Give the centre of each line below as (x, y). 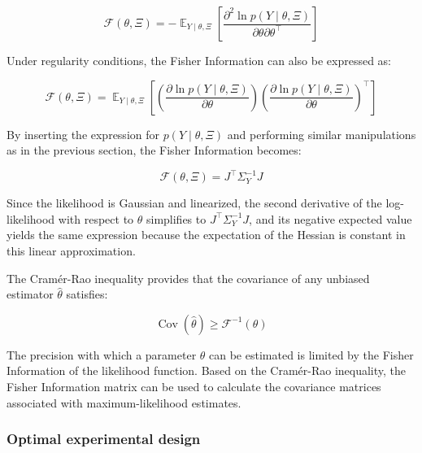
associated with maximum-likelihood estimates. (124, 402)
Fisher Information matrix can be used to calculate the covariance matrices (194, 387)
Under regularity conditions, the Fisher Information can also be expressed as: (199, 60)
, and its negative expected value (331, 218)
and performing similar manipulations (322, 134)
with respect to (96, 218)
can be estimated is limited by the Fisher (311, 354)
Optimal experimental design (104, 439)
